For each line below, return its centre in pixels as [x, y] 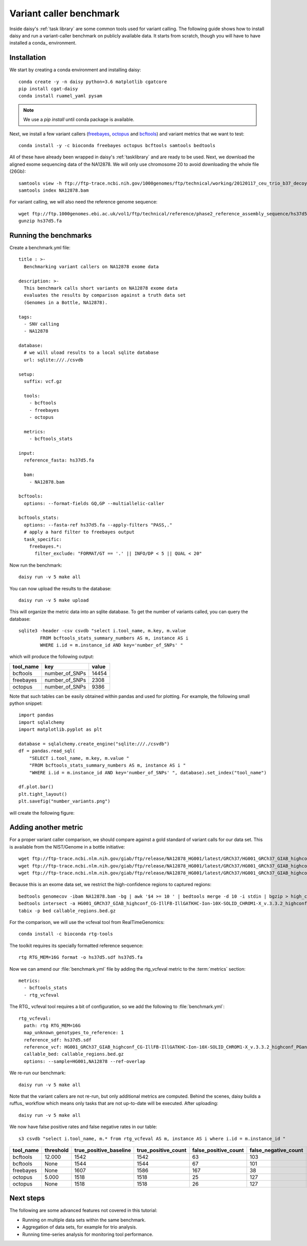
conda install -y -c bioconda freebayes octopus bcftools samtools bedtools [117, 145]
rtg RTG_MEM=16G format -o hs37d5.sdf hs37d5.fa [81, 957]
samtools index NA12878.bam [54, 190]
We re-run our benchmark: [38, 1073]
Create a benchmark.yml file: [40, 248]
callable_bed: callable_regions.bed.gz [74, 1054]
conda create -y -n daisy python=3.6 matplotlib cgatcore [93, 82]
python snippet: [26, 704]
